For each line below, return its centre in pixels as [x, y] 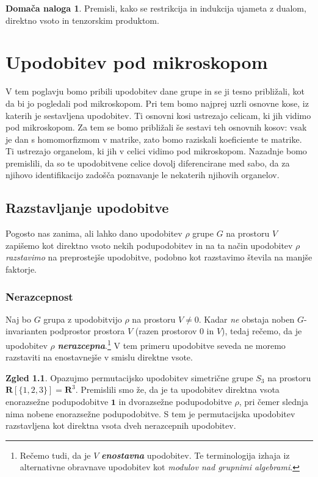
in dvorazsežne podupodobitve [175, 402]
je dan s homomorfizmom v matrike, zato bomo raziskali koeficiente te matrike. [154, 139]
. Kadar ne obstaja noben [247, 319]
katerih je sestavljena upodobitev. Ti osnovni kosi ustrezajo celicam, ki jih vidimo [158, 115]
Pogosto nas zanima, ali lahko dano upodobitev [94, 233]
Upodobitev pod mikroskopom [137, 62]
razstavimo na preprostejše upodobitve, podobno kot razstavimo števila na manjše [159, 257]
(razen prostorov [166, 331]
